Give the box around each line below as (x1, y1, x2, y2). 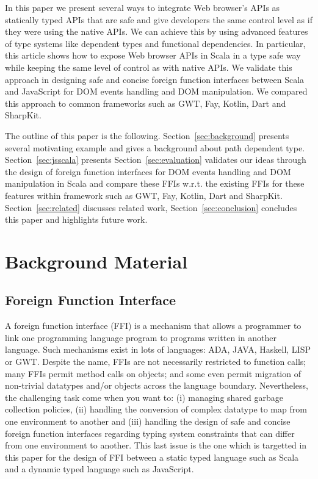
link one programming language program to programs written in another (5, 331, 276, 344)
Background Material (5, 248, 188, 273)
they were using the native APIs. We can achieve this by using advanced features (5, 25, 308, 38)
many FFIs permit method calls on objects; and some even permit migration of (5, 367, 301, 380)
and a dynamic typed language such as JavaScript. (5, 463, 194, 475)
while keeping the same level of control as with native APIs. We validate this (5, 60, 292, 73)
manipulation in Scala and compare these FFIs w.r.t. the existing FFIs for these (5, 177, 305, 190)
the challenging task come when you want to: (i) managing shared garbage (5, 391, 283, 403)
